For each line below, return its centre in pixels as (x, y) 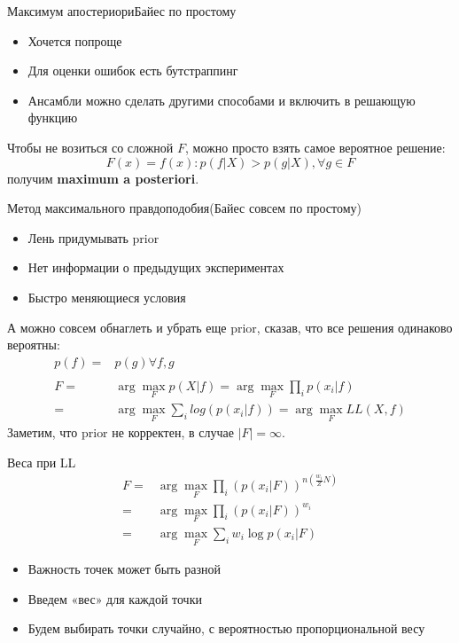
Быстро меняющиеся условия (107, 297)
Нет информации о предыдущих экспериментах (156, 267)
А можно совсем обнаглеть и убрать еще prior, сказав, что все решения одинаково (230, 327)
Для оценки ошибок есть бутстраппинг (133, 71)
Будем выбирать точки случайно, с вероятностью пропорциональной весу (226, 628)
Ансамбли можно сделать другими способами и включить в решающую (222, 100)
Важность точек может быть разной (124, 569)
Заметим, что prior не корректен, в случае (121, 432)
